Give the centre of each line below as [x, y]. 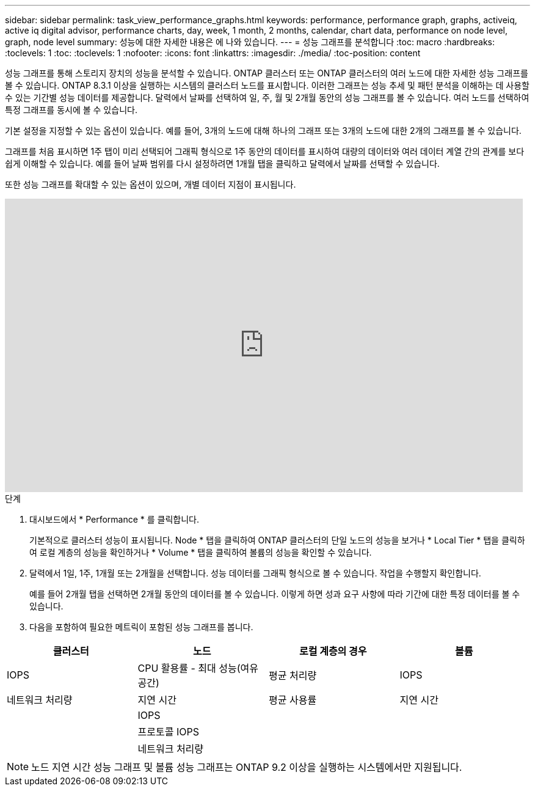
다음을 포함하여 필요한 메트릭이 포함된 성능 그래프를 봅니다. [141, 627]
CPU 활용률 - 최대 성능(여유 [198, 668]
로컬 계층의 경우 [333, 651]
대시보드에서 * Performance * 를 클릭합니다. [115, 519]
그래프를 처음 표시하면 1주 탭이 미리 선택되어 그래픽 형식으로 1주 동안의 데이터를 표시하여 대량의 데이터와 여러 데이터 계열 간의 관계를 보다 [265, 151]
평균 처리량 [293, 675]
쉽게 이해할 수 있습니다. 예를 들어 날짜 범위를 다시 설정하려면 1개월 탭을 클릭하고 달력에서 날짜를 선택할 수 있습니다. [222, 164]
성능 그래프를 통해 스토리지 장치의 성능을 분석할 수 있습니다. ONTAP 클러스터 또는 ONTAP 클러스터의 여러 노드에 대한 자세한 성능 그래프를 [267, 73]
